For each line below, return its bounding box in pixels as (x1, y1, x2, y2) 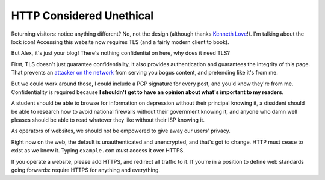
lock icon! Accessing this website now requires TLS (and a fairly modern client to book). (11, 38, 229, 45)
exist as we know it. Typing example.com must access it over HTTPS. (11, 147, 185, 154)
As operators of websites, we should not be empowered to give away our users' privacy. (11, 127, 231, 135)
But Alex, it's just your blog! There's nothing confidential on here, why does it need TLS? (11, 49, 231, 57)
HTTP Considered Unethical (11, 9, 154, 22)
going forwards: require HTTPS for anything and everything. (11, 166, 161, 174)
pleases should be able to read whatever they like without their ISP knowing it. (11, 116, 205, 123)
